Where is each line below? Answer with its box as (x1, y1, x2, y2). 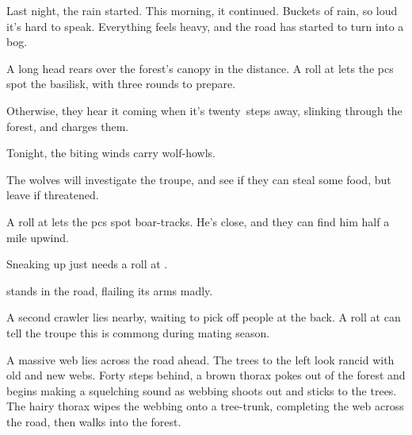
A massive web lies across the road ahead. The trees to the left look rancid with (6, 351, 395, 368)
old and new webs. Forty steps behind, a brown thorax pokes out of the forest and (6, 367, 406, 383)
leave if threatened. (6, 187, 99, 203)
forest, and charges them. (6, 117, 129, 134)
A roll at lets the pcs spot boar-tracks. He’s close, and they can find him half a (6, 213, 390, 229)
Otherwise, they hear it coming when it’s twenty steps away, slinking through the (6, 102, 402, 118)
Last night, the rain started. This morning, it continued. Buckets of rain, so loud (6, 2, 398, 18)
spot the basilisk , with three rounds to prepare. (6, 75, 236, 92)
